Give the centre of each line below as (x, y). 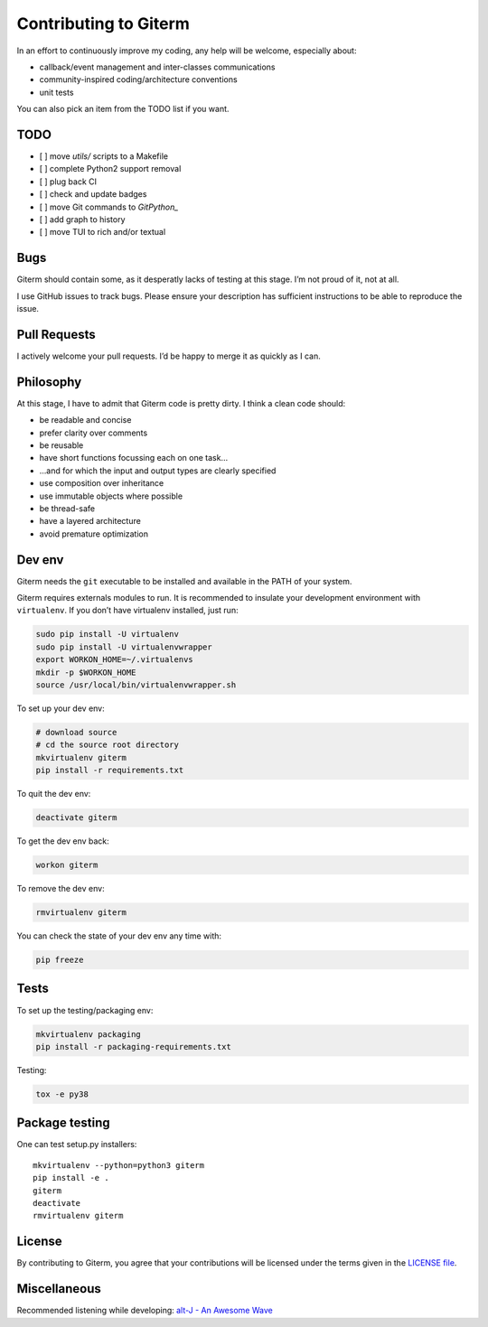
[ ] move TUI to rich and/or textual (103, 232)
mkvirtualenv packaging (89, 1034)
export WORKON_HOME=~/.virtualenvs (114, 660)
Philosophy (49, 382)
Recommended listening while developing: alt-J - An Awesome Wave (145, 1311)
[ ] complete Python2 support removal (110, 169)
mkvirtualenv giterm (81, 757)
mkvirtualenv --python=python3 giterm (119, 1165)
